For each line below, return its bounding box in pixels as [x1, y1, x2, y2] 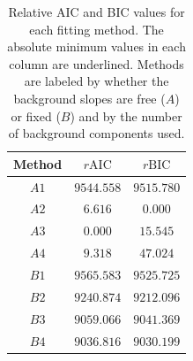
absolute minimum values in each [7, 37, 186, 56]
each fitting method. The [29, 19, 164, 38]
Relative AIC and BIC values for [8, 3, 185, 20]
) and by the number [70, 106, 182, 125]
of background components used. [8, 124, 185, 142]
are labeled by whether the [24, 72, 169, 90]
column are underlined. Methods [9, 54, 184, 73]
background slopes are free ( [13, 88, 166, 107]
